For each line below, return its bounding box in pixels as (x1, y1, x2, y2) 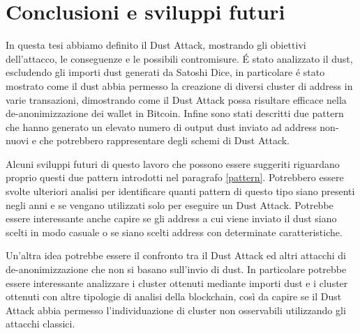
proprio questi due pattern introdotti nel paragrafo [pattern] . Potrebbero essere (6, 170, 344, 185)
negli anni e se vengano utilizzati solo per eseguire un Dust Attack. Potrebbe (6, 197, 333, 212)
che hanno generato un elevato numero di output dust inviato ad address (6, 119, 317, 134)
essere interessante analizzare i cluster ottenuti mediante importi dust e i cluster (6, 275, 348, 290)
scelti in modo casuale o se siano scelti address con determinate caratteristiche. (6, 224, 343, 239)
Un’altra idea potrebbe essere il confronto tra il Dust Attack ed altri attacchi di (6, 248, 346, 263)
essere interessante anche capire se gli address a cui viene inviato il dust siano (6, 211, 337, 226)
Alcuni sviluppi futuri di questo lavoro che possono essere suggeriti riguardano (6, 156, 340, 171)
